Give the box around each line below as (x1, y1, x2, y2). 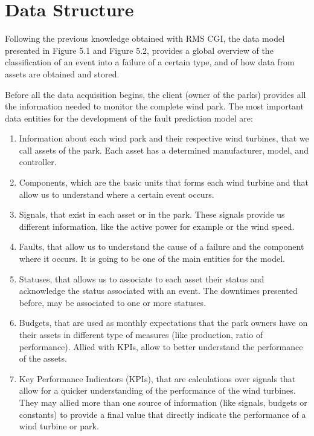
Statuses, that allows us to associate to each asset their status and (19, 272, 264, 285)
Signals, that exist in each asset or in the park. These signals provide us (19, 208, 285, 221)
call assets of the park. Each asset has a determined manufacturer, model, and (19, 143, 309, 156)
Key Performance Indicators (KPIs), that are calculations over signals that (19, 372, 296, 385)
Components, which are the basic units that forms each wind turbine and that (19, 176, 309, 189)
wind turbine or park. (19, 420, 99, 432)
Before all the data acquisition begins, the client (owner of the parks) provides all (5, 88, 306, 100)
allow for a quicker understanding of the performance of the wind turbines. (19, 384, 296, 397)
